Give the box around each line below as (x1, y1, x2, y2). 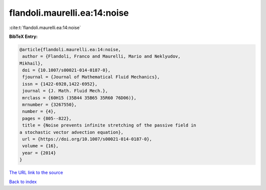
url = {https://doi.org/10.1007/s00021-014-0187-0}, (22, 136, 152, 142)
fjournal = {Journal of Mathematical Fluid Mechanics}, (22, 74, 160, 80)
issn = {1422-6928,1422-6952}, (22, 81, 98, 87)
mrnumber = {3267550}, (22, 102, 77, 108)
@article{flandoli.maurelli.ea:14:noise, (19, 47, 121, 52)
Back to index (9, 179, 37, 185)
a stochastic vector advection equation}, (19, 129, 124, 135)
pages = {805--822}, (22, 116, 72, 121)
